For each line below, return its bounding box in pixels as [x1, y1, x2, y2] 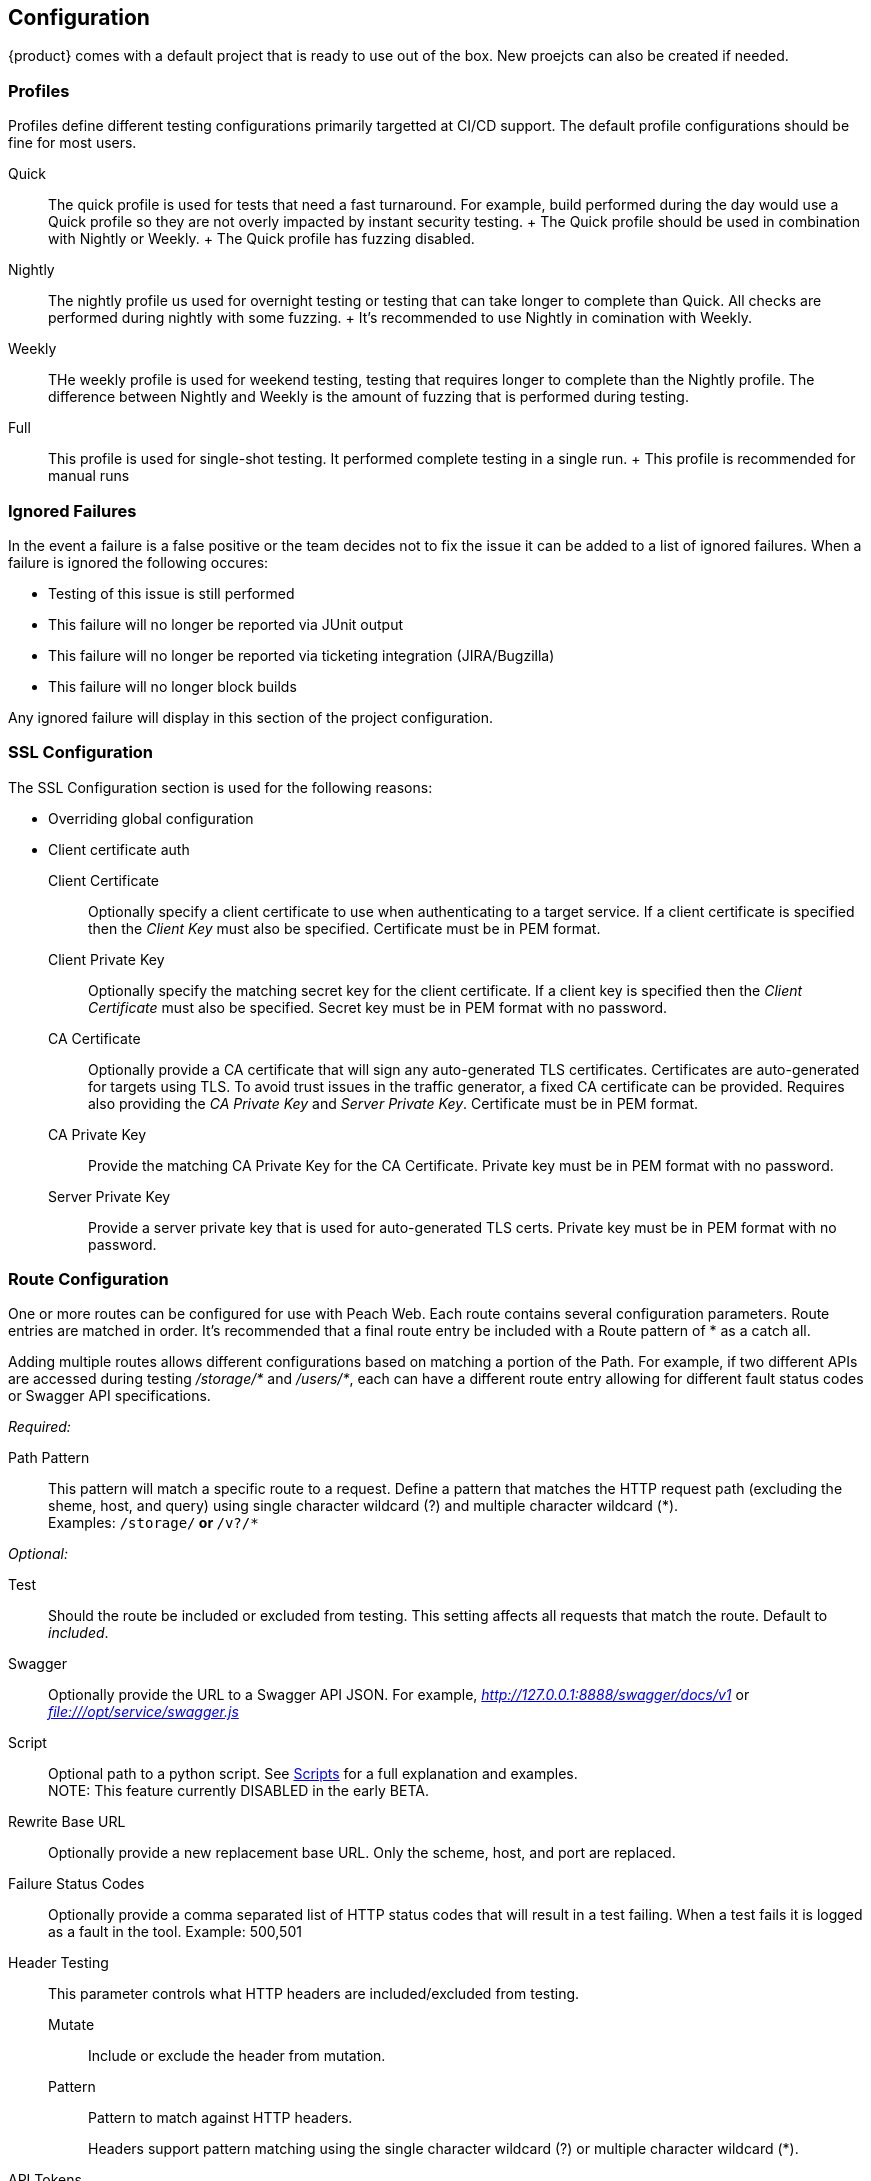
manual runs [48, 467, 130, 485]
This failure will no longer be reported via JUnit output [48, 615, 404, 633]
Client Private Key [48, 950, 165, 968]
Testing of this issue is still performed [48, 584, 295, 602]
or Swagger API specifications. [8, 1387, 211, 1405]
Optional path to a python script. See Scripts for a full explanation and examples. [48, 1765, 578, 1783]
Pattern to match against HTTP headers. [88, 2109, 353, 2127]
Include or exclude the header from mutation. [88, 2047, 386, 2065]
